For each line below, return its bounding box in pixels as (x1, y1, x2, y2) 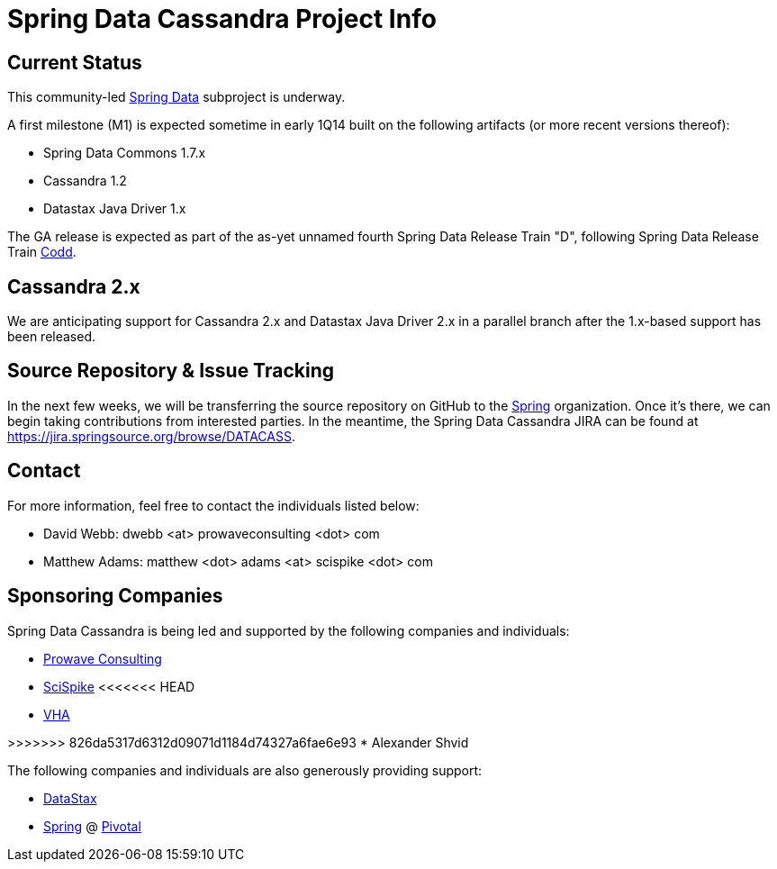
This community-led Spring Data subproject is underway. (7, 89, 346, 105)
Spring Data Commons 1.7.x (43, 145, 206, 161)
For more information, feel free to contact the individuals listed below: (7, 497, 420, 513)
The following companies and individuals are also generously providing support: (7, 762, 483, 778)
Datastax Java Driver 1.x (43, 201, 186, 217)
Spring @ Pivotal (43, 818, 141, 834)
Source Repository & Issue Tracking (7, 359, 334, 383)
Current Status (7, 50, 142, 74)
